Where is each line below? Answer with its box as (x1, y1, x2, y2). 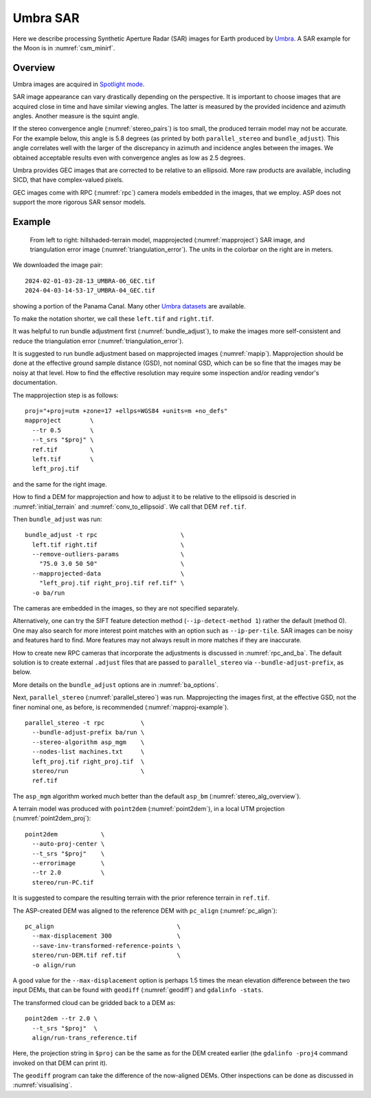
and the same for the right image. (12, 480, 108, 488)
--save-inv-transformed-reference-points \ (32, 942, 181, 949)
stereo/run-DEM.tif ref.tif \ (32, 951, 181, 960)
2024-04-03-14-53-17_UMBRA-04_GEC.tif (25, 286, 156, 295)
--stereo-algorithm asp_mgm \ (32, 738, 145, 746)
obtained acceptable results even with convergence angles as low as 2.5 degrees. (12, 154, 245, 162)
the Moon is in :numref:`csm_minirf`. (12, 43, 115, 52)
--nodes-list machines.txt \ (32, 748, 145, 756)
